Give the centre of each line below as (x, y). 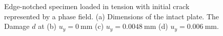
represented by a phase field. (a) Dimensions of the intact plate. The (112, 16)
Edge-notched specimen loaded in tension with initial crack (97, 6)
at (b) (47, 26)
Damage (17, 26)
